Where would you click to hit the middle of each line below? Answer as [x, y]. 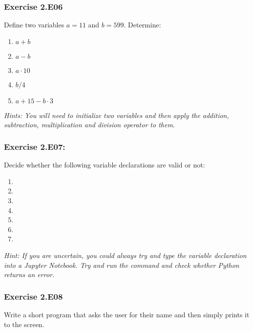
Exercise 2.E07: [35, 146]
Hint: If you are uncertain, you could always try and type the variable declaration [125, 255]
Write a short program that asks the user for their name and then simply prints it [127, 314]
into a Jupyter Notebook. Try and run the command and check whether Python [122, 265]
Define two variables [34, 25]
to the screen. [24, 324]
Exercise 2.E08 [33, 296]
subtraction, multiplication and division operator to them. [90, 125]
